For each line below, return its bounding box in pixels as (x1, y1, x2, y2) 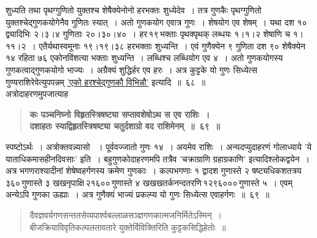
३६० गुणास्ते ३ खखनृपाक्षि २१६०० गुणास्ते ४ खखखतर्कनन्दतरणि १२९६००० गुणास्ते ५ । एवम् (5, 176, 293, 189)
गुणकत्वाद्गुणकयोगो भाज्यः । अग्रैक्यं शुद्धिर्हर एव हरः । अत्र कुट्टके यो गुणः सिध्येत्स (5, 63, 258, 76)
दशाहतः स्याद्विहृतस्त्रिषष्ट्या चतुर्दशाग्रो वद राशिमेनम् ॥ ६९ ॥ (29, 120, 220, 132)
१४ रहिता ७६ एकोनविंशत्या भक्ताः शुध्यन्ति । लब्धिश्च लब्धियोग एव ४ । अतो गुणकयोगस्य (5, 51, 283, 64)
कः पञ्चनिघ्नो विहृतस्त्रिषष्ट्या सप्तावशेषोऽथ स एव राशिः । (29, 107, 210, 120)
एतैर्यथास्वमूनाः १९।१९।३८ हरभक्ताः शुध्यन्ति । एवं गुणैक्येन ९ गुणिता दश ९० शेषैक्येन (38, 39, 306, 52)
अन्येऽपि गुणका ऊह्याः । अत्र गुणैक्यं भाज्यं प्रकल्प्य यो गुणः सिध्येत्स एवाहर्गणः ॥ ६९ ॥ (5, 188, 269, 201)
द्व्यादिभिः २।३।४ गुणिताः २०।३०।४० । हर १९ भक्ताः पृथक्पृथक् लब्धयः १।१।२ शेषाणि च (5, 27, 290, 40)
